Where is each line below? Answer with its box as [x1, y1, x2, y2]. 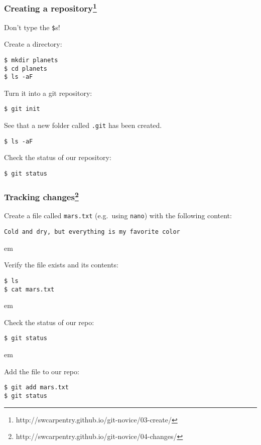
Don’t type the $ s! [4, 22, 60, 32]
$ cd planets [4, 65, 47, 72]
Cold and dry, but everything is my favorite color [4, 228, 180, 236]
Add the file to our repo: [4, 366, 79, 376]
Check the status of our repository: [4, 152, 111, 163]
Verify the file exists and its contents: [4, 259, 118, 270]
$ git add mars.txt [4, 384, 69, 391]
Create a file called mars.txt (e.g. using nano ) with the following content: [4, 210, 232, 221]
